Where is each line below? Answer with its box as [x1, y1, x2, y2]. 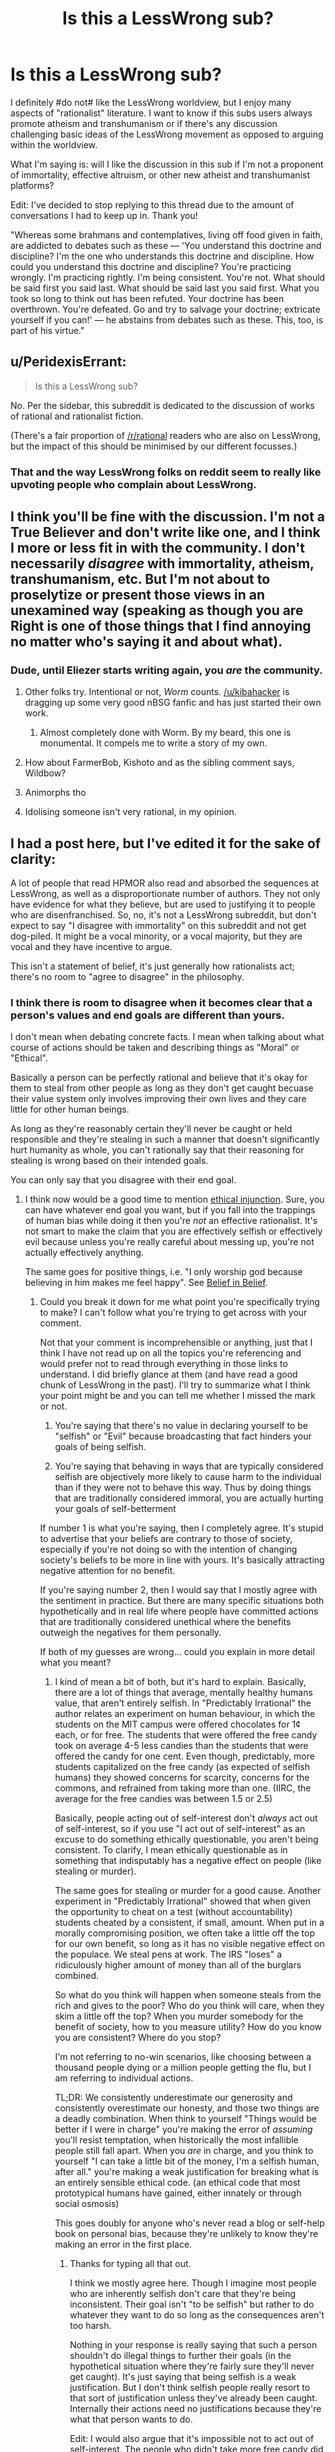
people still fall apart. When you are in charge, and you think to [54, 2145, 314, 2157]
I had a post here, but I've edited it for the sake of [10, 835, 322, 852]
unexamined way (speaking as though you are [10, 602, 304, 619]
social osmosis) [54, 2198, 120, 2210]
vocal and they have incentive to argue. [10, 941, 173, 953]
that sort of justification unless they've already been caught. [69, 2392, 318, 2404]
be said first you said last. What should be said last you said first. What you [10, 282, 320, 294]
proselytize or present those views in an [10, 587, 266, 604]
